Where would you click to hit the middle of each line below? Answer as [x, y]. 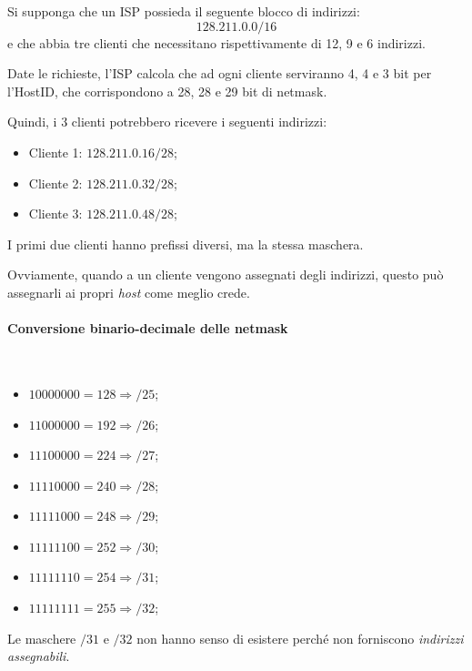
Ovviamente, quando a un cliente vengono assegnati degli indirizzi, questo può [226, 274]
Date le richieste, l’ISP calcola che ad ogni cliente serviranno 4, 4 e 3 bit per [220, 73]
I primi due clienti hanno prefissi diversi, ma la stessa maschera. [186, 244]
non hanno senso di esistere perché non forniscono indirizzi [300, 638]
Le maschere [42, 638]
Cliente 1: [55, 152]
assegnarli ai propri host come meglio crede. [129, 292]
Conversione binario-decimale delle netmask [148, 328]
